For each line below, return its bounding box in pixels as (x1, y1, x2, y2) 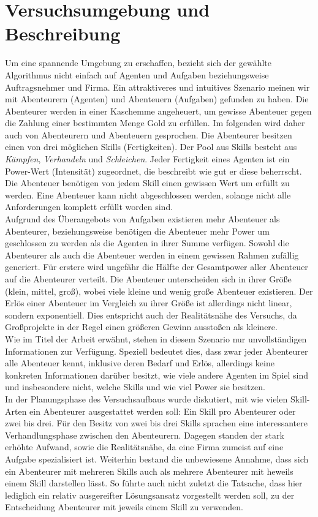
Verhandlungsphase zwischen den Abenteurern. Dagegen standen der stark (5, 428, 284, 441)
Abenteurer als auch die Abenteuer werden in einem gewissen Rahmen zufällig (5, 248, 299, 261)
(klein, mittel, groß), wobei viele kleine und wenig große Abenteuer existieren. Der (5, 284, 313, 297)
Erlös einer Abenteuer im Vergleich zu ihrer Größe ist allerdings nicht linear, (5, 296, 292, 309)
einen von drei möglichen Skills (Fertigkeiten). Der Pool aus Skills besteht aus (5, 140, 297, 153)
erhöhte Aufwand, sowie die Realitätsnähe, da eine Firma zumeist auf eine (5, 440, 284, 453)
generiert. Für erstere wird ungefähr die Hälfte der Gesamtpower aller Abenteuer (5, 260, 308, 273)
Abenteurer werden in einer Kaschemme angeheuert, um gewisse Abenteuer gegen (5, 104, 312, 117)
